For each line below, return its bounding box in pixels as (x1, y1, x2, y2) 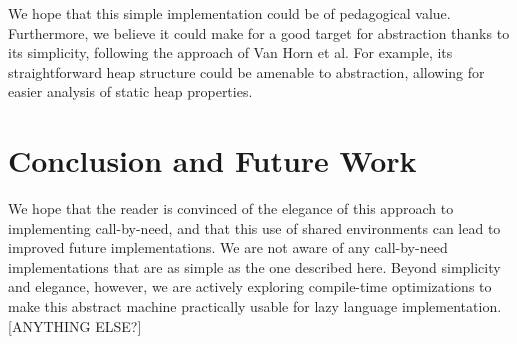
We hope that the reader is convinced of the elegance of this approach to (8, 198, 454, 219)
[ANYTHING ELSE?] (8, 315, 142, 336)
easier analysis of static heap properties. (8, 81, 253, 102)
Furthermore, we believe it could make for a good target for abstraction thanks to (8, 22, 510, 43)
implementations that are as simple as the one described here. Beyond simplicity (8, 256, 501, 277)
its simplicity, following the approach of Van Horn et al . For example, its (8, 42, 453, 63)
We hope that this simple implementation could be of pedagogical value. (8, 3, 451, 23)
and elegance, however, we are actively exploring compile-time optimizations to (8, 276, 492, 297)
